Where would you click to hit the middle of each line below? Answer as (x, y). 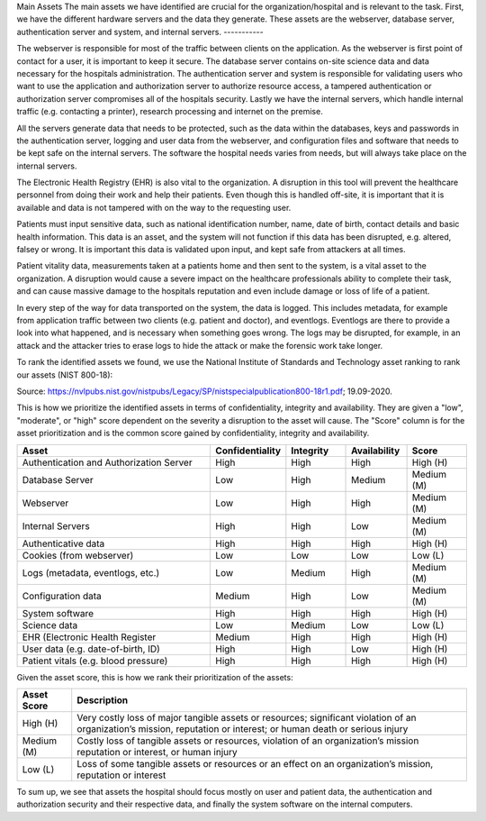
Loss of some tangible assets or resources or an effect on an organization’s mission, (255, 763)
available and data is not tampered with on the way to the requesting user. (154, 207)
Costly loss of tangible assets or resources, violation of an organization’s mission (248, 741)
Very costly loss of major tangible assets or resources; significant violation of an (247, 717)
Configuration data (62, 596)
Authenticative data (63, 543)
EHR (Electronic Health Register (89, 637)
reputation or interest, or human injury (157, 752)
